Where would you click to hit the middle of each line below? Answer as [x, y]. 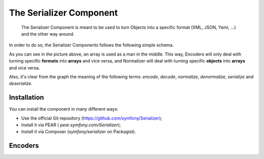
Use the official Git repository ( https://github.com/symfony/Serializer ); [92, 118]
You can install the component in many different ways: [64, 109]
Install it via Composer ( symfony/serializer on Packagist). [79, 132]
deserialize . [21, 83]
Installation [26, 98]
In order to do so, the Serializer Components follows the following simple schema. [91, 45]
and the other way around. [48, 34]
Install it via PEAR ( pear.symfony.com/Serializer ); [71, 125]
